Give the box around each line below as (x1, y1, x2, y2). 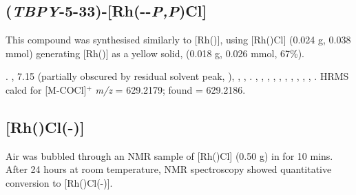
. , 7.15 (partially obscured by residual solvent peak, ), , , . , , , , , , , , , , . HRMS (6, 69, 349, 83)
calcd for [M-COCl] (6, 82, 87, 96)
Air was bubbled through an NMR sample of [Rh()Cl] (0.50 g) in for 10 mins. (6, 148, 333, 163)
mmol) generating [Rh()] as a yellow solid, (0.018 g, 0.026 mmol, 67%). (6, 45, 304, 60)
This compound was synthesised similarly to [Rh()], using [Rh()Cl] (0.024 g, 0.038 (6, 32, 351, 47)
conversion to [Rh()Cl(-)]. (6, 175, 113, 189)
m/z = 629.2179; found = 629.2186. (95, 82, 246, 96)
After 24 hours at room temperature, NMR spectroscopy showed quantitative (6, 162, 332, 176)
